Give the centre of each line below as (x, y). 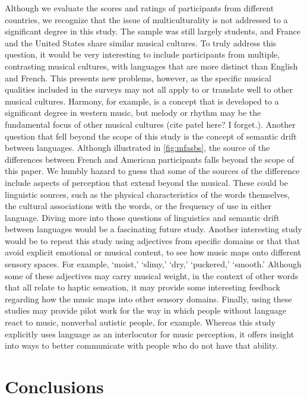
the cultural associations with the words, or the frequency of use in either (138, 206)
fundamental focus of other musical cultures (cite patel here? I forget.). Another (150, 124)
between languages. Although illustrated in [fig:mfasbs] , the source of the (137, 148)
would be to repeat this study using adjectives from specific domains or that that (153, 240)
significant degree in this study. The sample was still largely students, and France (153, 31)
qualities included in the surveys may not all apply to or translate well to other (149, 89)
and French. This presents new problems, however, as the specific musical (138, 78)
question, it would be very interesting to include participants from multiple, (143, 54)
